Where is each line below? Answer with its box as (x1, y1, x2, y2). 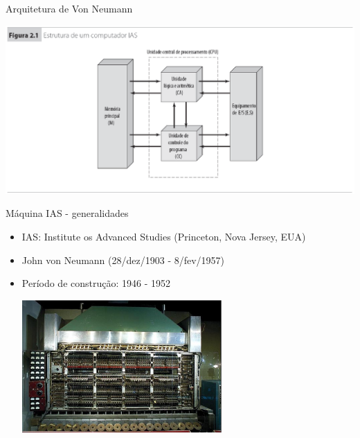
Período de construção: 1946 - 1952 (21, 276, 171, 290)
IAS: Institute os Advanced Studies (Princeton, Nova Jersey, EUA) (21, 229, 306, 243)
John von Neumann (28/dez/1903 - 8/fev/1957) (21, 252, 225, 267)
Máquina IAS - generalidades (6, 206, 129, 220)
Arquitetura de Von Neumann (6, 1, 133, 15)
